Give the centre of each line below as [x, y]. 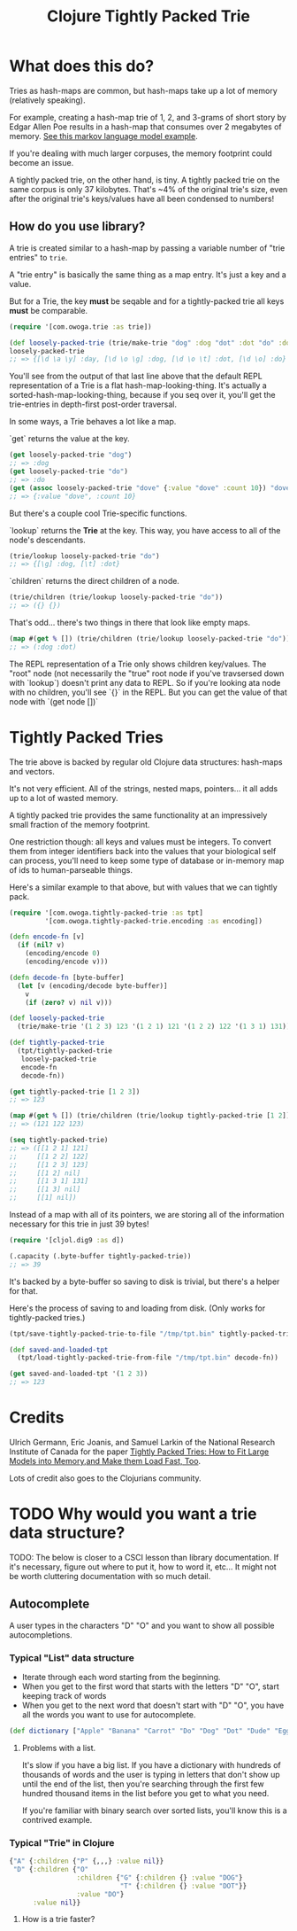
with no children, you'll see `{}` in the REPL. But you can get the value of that [148, 692]
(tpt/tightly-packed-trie [65, 1051]
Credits [37, 1417]
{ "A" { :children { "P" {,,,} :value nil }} [87, 1861]
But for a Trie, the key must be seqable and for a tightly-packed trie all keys [147, 301]
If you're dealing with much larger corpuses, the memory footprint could [141, 153]
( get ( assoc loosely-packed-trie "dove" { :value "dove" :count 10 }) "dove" [152, 488]
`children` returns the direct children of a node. [94, 581]
